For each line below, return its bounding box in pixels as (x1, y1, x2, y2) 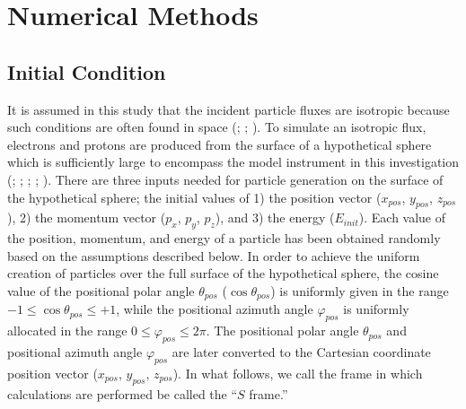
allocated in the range (7, 321, 127, 340)
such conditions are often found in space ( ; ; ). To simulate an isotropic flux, (7, 117, 426, 136)
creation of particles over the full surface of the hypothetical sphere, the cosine (7, 264, 439, 283)
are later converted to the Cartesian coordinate (171, 342, 431, 361)
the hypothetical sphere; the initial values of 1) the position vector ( (7, 187, 382, 206)
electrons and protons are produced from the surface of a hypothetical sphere (7, 135, 432, 153)
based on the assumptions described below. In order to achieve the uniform (7, 246, 420, 265)
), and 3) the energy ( (215, 208, 335, 227)
